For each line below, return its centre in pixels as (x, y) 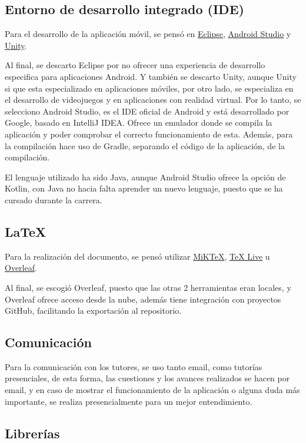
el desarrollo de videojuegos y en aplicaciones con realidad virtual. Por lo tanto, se (153, 100)
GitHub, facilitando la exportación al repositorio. (93, 311)
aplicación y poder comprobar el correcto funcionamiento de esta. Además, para (149, 134)
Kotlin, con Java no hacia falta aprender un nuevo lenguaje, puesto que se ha (144, 188)
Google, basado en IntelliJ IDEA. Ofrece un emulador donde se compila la (139, 123)
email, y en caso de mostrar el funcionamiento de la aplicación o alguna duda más (152, 390)
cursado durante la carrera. (54, 199)
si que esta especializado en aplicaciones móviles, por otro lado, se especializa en (149, 88)
